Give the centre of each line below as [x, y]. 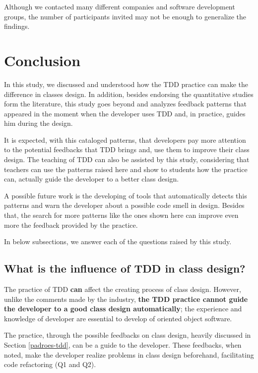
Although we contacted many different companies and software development [120, 6]
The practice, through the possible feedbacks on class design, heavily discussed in [128, 335]
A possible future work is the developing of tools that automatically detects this [126, 195]
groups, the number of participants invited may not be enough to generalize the [125, 16]
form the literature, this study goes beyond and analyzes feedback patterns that [126, 104]
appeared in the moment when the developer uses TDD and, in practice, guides [125, 113]
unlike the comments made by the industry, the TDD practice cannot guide [126, 299]
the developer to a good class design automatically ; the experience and [123, 309]
